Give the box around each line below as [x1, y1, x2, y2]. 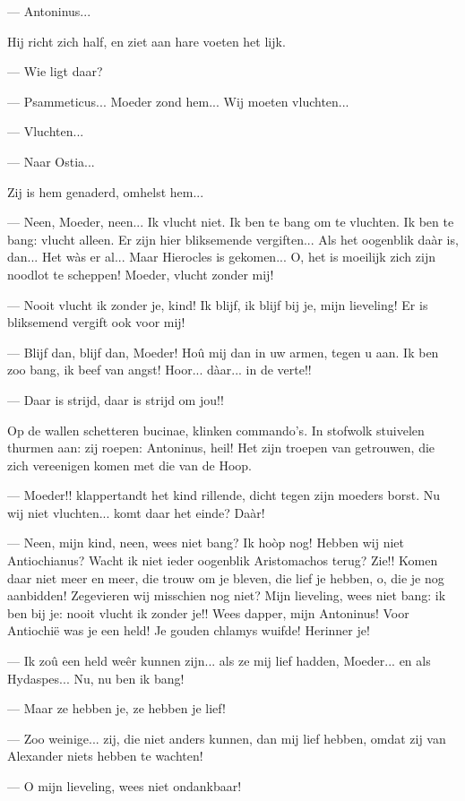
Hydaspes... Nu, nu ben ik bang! [7, 668, 185, 687]
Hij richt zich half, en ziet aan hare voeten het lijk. [7, 31, 286, 50]
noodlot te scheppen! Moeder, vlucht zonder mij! [7, 264, 274, 283]
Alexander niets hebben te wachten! [7, 746, 203, 765]
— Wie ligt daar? [7, 62, 103, 81]
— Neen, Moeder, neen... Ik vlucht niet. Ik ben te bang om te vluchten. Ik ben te [7, 212, 454, 231]
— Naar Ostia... [7, 151, 95, 170]
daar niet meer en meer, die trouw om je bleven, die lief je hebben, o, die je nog [7, 568, 444, 587]
